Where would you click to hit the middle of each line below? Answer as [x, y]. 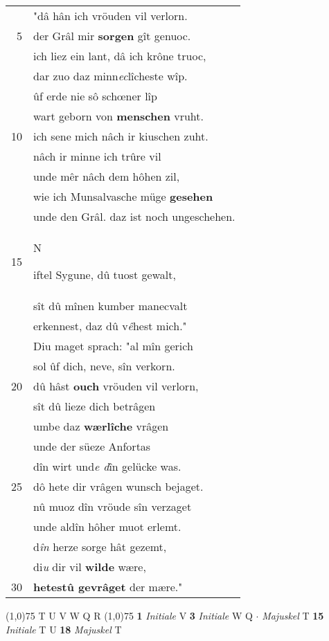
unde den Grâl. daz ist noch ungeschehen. [134, 216]
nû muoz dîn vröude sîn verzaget [113, 506]
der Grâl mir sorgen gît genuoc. [112, 36]
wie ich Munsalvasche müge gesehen [123, 196]
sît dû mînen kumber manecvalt [110, 306]
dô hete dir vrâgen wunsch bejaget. [118, 486]
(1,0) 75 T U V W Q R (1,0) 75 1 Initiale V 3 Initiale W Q [129, 615]
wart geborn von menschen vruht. [118, 116]
